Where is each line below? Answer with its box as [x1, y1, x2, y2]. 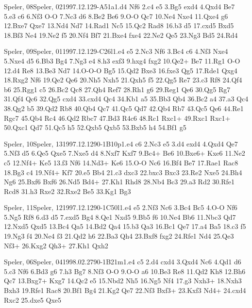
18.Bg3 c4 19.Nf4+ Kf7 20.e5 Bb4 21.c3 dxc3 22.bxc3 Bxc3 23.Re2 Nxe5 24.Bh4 [4, 167, 242, 177]
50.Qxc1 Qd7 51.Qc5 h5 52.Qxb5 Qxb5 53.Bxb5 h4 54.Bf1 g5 [4, 122, 186, 132]
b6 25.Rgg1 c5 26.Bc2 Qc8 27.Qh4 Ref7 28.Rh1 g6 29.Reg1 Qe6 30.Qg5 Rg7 [4, 84, 231, 94]
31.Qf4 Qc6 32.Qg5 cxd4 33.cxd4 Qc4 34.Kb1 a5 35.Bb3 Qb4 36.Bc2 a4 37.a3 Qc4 [4, 94, 249, 104]
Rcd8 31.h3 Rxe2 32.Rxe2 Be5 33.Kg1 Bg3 [4, 186, 131, 196]
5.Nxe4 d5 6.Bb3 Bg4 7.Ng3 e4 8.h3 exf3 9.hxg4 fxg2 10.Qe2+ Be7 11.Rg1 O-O [4, 55, 240, 65]
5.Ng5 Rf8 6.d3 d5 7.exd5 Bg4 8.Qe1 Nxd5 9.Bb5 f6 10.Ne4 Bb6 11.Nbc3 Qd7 [4, 211, 236, 222]
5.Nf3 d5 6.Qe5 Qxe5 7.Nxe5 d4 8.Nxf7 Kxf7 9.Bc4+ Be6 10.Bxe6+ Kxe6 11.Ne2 [4, 148, 245, 158]
